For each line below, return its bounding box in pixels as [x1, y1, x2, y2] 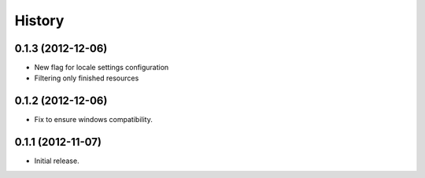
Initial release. [34, 156, 79, 165]
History [14, 12, 65, 29]
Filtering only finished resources [34, 73, 139, 83]
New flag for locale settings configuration [34, 63, 169, 72]
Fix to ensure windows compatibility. [34, 115, 153, 124]
